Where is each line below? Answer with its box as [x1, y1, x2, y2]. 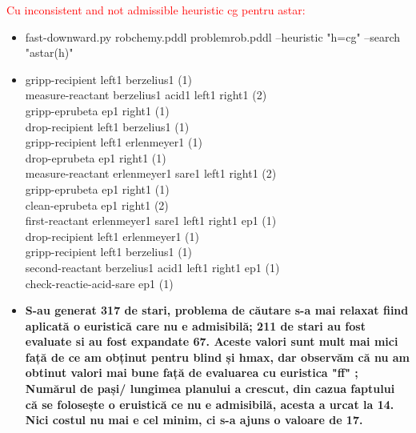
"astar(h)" [25, 44, 74, 61]
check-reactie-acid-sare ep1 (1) [25, 275, 174, 291]
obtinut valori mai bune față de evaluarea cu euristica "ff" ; [25, 364, 358, 381]
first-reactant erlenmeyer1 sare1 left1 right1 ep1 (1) [25, 212, 277, 229]
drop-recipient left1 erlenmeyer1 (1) [25, 227, 199, 244]
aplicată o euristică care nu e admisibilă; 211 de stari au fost [25, 317, 366, 334]
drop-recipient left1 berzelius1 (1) [25, 118, 190, 134]
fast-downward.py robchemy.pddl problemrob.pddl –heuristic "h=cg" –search [25, 28, 401, 45]
